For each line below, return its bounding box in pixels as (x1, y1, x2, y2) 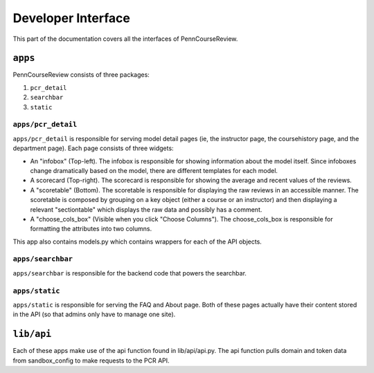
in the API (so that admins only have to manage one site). (12, 310, 176, 318)
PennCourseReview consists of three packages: (12, 71, 150, 79)
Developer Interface (12, 10, 131, 26)
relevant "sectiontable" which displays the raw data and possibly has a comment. (30, 205, 262, 214)
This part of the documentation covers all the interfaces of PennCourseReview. (12, 35, 238, 43)
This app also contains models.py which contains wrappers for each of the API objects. (12, 237, 262, 246)
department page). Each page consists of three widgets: (12, 144, 174, 152)
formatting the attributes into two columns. (30, 225, 152, 233)
